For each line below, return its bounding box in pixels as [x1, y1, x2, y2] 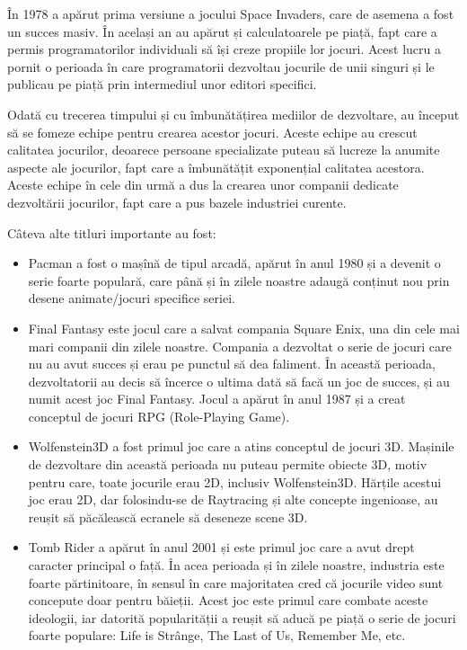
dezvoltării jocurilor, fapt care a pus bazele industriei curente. [7, 192, 347, 211]
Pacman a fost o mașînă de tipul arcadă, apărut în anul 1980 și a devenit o [28, 254, 441, 272]
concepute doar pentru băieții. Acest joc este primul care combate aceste [28, 591, 428, 610]
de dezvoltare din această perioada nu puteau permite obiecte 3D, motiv [28, 455, 427, 474]
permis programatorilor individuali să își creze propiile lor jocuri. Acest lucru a [7, 40, 441, 58]
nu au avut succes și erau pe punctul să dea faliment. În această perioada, [28, 354, 436, 373]
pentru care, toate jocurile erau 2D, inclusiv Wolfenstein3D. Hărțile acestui [28, 472, 442, 491]
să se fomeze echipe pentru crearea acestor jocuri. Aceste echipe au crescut [7, 122, 418, 141]
